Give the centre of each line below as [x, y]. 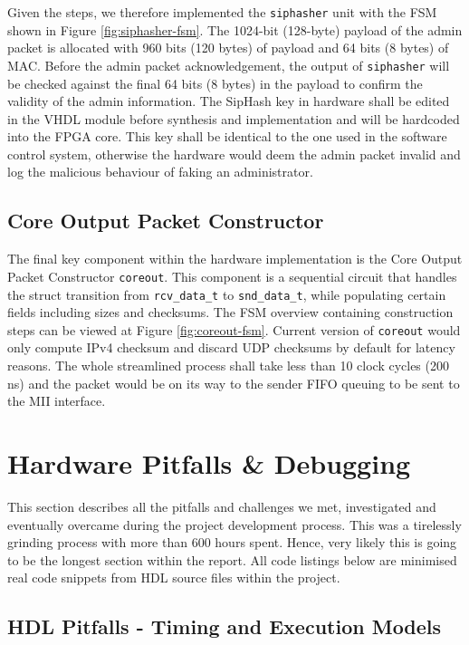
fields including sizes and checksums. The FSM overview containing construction [230, 312]
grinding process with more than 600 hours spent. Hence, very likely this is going [232, 542]
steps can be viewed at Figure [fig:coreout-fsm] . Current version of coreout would [234, 329]
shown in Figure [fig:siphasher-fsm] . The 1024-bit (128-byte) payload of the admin [235, 29]
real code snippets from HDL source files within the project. [174, 578]
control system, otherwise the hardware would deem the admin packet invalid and [234, 154]
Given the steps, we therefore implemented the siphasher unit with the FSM [222, 12]
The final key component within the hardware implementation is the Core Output [235, 259]
